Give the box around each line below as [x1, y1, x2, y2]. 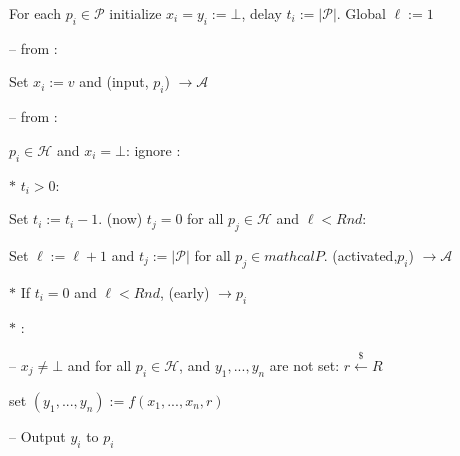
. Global [336, 3, 386, 23]
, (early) [160, 281, 210, 302]
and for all [67, 354, 132, 375]
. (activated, [323, 244, 398, 265]
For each [9, 3, 61, 23]
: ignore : [125, 139, 181, 160]
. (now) [98, 208, 143, 229]
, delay [241, 3, 282, 23]
